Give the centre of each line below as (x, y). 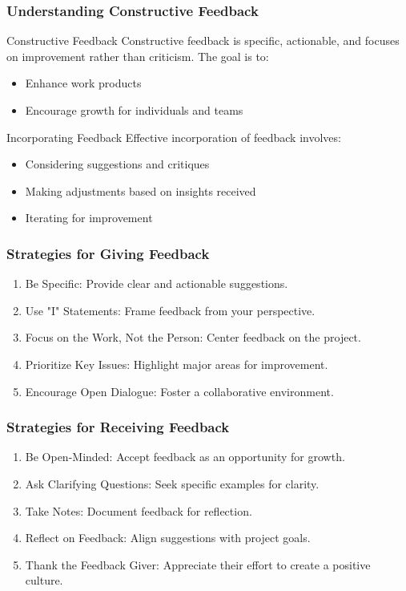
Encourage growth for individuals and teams (134, 110)
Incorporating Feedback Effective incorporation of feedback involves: (174, 137)
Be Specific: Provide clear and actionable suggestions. (157, 283)
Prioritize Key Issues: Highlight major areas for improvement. (177, 364)
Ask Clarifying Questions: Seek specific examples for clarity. (172, 483)
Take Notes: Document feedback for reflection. (139, 510)
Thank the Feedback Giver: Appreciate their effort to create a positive (198, 564)
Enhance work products (83, 83)
